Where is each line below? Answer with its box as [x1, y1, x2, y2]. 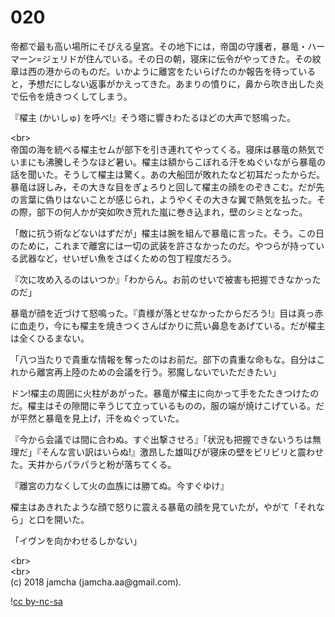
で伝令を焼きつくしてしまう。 [10, 90, 133, 102]
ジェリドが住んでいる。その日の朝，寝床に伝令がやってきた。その [41, 52, 313, 65]
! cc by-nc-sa [10, 595, 63, 607]
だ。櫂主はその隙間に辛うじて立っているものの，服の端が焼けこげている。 [10, 399, 317, 411]
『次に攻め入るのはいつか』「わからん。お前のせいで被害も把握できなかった [10, 273, 322, 285]
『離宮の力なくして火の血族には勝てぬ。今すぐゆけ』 [10, 479, 230, 491]
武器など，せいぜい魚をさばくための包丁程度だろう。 [18, 252, 237, 264]
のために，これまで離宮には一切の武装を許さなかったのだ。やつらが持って [10, 239, 317, 251]
